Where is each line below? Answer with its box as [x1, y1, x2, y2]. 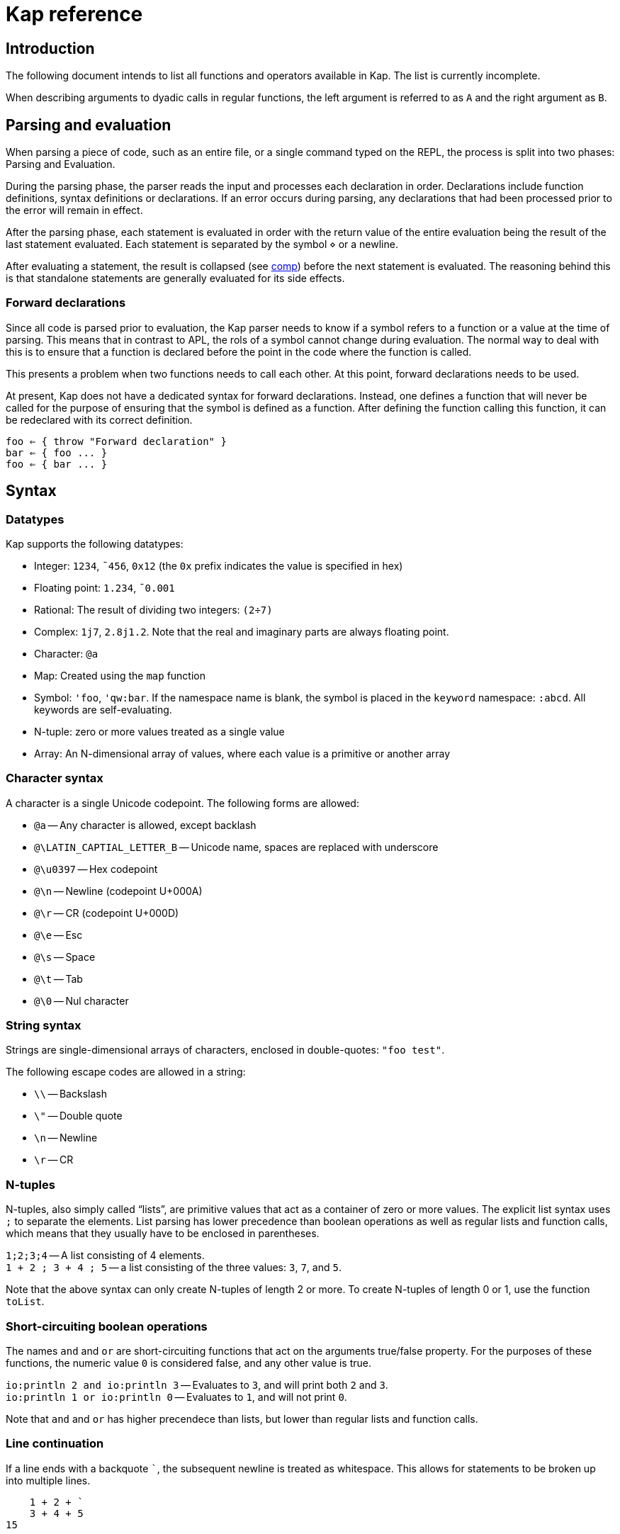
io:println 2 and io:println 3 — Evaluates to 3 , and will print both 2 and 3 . [6, 1378, 388, 1391]
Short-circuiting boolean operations [6, 1319, 208, 1333]
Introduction [6, 39, 95, 57]
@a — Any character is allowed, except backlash [34, 818, 257, 831]
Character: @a [34, 647, 98, 660]
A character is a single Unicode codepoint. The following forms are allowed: [6, 796, 359, 809]
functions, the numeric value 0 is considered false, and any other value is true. [6, 1356, 372, 1369]
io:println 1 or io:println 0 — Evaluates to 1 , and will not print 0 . [6, 1390, 347, 1403]
